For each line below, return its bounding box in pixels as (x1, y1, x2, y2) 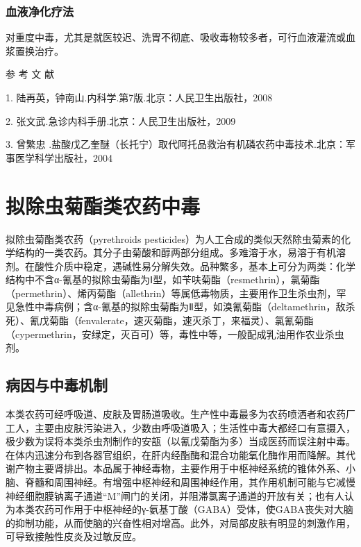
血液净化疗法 (6, 2, 74, 19)
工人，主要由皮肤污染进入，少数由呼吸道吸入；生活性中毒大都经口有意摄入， (6, 420, 355, 435)
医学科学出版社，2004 (15, 150, 112, 165)
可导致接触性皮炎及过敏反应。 (6, 529, 142, 544)
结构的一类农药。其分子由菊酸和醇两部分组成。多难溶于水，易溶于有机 (15, 245, 336, 260)
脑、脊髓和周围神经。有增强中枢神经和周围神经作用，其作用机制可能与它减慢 (6, 475, 355, 489)
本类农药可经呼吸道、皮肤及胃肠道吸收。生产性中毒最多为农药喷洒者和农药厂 (6, 407, 355, 421)
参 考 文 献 (6, 67, 54, 81)
